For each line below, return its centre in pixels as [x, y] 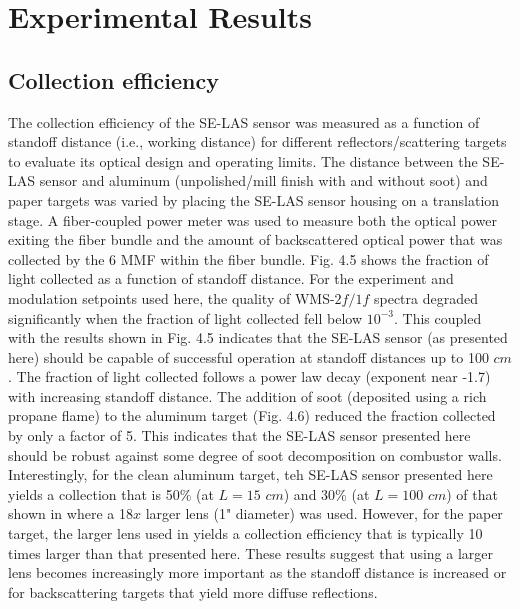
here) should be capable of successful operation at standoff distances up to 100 [248, 356]
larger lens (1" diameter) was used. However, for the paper [324, 513]
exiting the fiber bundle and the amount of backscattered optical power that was [255, 239]
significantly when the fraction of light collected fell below [185, 317]
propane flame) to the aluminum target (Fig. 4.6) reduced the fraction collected [252, 415]
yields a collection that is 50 [94, 493]
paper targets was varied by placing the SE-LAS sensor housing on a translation [254, 199]
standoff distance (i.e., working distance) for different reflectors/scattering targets [257, 141]
